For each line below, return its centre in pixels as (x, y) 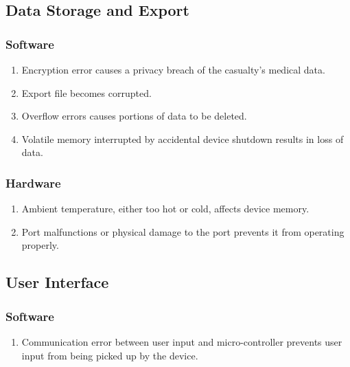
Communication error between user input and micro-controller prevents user (182, 341)
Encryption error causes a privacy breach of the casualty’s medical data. (173, 69)
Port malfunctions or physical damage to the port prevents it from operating (183, 231)
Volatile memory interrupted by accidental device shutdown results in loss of (183, 138)
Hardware (33, 182)
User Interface (57, 282)
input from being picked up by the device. (110, 355)
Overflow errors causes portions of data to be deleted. (134, 116)
